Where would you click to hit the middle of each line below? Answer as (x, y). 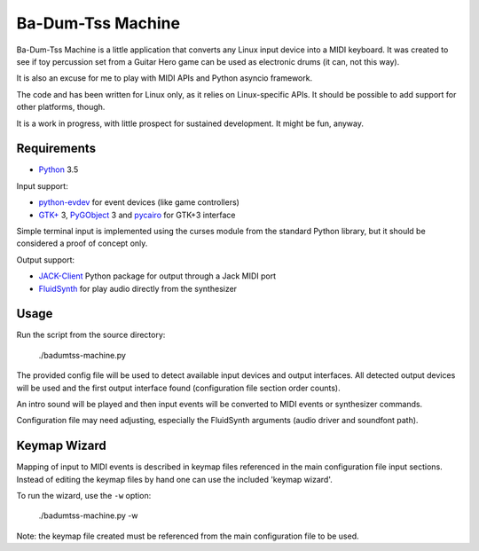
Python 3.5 (59, 169)
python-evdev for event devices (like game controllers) (139, 202)
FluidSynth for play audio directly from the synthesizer (138, 288)
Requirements (56, 149)
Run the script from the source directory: (91, 335)
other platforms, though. (61, 107)
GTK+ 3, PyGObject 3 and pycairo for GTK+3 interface (137, 215)
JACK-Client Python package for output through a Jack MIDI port (157, 276)
